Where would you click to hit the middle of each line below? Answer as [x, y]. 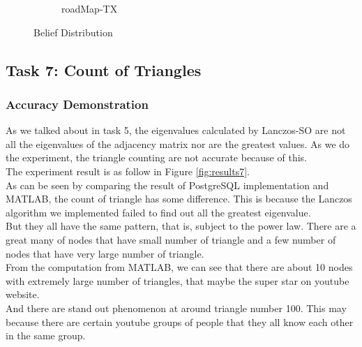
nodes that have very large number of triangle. [105, 253]
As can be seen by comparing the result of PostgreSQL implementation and [167, 185]
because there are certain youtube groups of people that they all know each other [180, 322]
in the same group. [46, 335]
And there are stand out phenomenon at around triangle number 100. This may [176, 308]
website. [23, 294]
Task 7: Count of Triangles [104, 69]
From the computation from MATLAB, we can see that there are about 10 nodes [179, 267]
